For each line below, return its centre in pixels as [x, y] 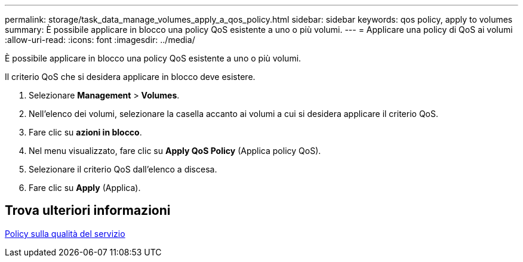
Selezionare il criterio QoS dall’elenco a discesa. [123, 169]
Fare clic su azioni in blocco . [85, 132]
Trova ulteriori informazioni [88, 211]
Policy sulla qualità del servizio [65, 233]
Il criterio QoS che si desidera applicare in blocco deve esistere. [130, 77]
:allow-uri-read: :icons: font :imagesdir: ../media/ [100, 40]
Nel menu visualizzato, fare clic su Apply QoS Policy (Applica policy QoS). [175, 151]
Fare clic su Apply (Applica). [85, 188]
